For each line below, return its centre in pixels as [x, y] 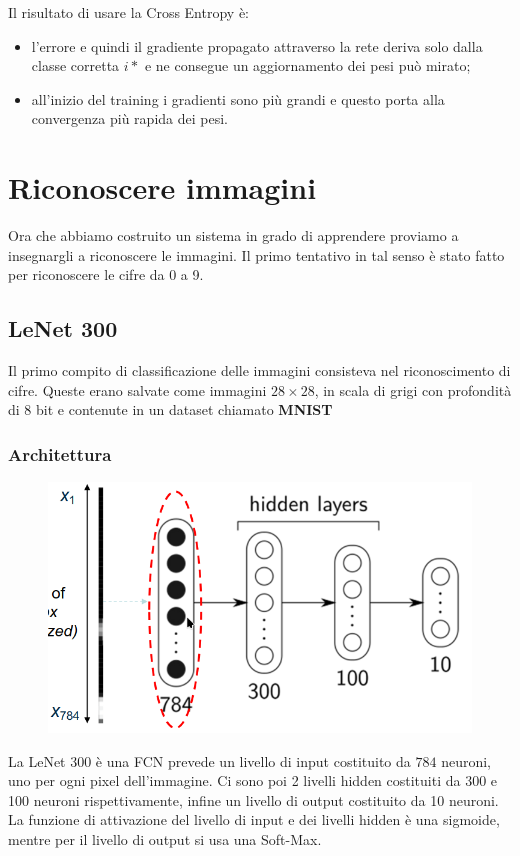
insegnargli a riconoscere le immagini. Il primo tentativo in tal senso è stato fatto [256, 254]
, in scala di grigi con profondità [413, 389]
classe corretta [75, 65]
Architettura [60, 453]
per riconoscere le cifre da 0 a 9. [106, 274]
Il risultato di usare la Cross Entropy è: [128, 12]
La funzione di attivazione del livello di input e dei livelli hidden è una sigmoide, [254, 819]
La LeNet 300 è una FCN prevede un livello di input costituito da [209, 760]
